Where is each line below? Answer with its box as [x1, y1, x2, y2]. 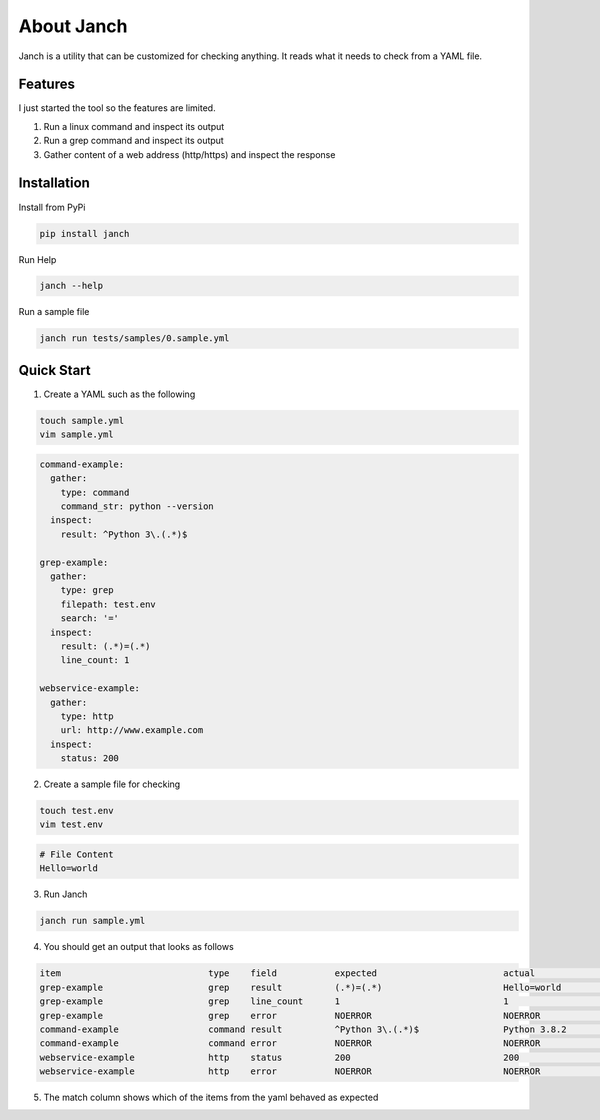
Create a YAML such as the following [43, 388, 196, 400]
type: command [60, 486, 130, 498]
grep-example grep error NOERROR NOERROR [39, 1010, 541, 1021]
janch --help [39, 280, 104, 292]
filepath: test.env [60, 598, 157, 610]
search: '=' [60, 613, 120, 624]
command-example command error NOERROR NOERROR [39, 1038, 541, 1049]
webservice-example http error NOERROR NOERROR [39, 1066, 541, 1077]
